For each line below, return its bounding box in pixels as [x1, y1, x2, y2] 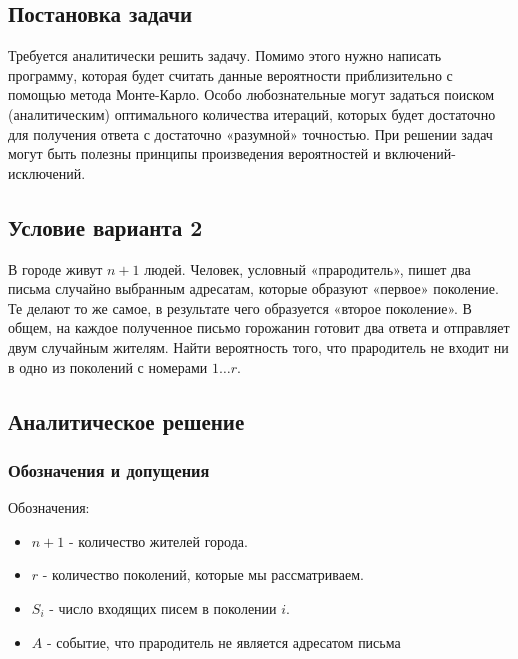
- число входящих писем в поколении [49, 597, 277, 618]
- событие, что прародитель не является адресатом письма [46, 631, 401, 652]
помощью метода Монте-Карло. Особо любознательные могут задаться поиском [8, 84, 495, 105]
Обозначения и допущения [8, 457, 210, 482]
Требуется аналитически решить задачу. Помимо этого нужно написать [8, 45, 442, 66]
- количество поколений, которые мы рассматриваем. [42, 564, 364, 585]
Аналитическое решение [8, 405, 245, 436]
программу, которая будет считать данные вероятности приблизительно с [8, 64, 453, 85]
